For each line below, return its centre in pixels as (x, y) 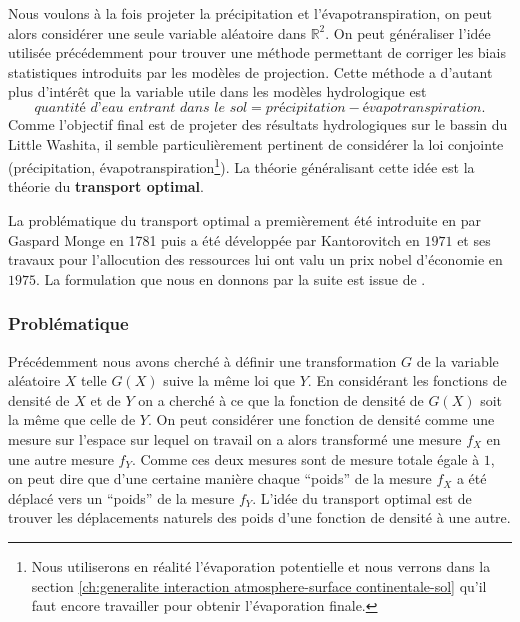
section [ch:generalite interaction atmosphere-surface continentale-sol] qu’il (259, 585)
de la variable (457, 360)
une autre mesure (61, 458)
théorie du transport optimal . (106, 186)
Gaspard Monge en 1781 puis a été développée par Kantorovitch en (214, 239)
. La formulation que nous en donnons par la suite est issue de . (231, 278)
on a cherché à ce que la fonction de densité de (281, 399)
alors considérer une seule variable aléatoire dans (157, 32)
